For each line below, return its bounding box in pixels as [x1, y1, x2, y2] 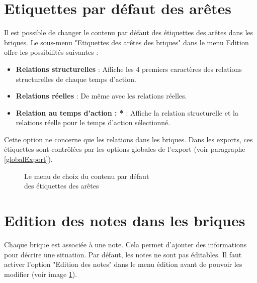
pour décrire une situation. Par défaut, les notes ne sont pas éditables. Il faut [4, 249, 242, 259]
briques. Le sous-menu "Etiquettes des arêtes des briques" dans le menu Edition [4, 37, 249, 47]
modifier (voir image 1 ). [4, 268, 77, 279]
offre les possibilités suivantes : [4, 47, 99, 57]
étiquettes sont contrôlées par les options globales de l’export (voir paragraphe [4, 144, 245, 154]
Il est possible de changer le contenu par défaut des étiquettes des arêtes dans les [4, 27, 253, 38]
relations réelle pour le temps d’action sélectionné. [16, 117, 170, 128]
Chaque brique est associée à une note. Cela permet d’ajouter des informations [4, 239, 247, 249]
